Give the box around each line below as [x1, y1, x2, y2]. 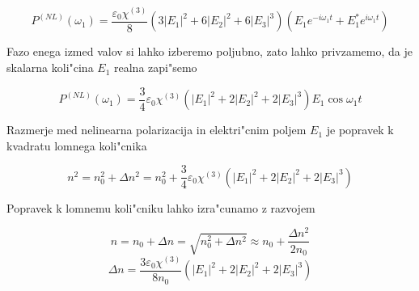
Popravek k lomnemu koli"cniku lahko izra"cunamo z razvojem [6, 199, 315, 216]
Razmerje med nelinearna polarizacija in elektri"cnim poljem [6, 121, 307, 138]
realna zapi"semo [114, 59, 197, 76]
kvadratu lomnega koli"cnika [6, 137, 147, 154]
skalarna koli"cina [6, 59, 94, 76]
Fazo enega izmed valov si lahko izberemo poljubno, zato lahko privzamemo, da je [6, 43, 413, 60]
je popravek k [326, 121, 394, 138]
